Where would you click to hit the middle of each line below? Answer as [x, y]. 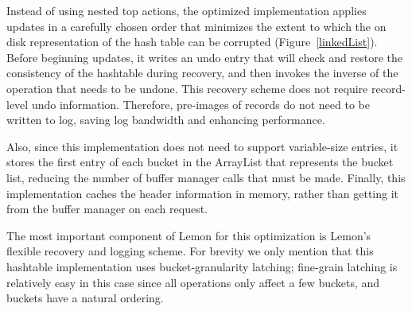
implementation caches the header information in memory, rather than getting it [203, 193]
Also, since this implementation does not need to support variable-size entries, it [202, 146]
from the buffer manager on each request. [107, 209]
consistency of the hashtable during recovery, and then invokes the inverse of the [202, 73]
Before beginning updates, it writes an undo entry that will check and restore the [205, 57]
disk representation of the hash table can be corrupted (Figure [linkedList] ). [192, 42]
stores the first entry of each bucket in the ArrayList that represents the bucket [200, 162]
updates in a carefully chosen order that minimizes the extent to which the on [196, 26]
